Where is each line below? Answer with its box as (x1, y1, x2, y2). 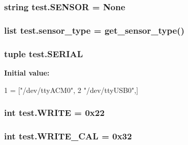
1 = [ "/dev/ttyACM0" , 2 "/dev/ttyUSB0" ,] (4, 84, 138, 95)
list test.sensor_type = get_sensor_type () (4, 23, 184, 36)
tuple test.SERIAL (4, 47, 83, 60)
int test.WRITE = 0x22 (4, 106, 105, 119)
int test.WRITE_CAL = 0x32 (4, 129, 132, 142)
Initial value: (4, 67, 50, 78)
